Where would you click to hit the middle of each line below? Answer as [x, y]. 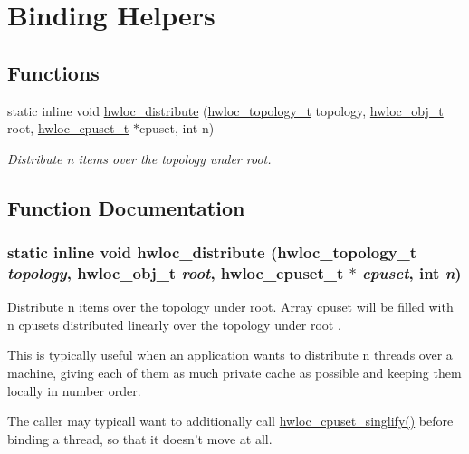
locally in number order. [74, 390]
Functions [53, 72]
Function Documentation [126, 207]
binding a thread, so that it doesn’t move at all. [140, 438]
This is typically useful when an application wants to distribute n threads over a [230, 355]
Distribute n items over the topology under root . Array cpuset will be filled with [230, 307]
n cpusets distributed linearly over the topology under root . [174, 324]
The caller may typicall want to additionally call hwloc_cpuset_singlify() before [230, 421]
